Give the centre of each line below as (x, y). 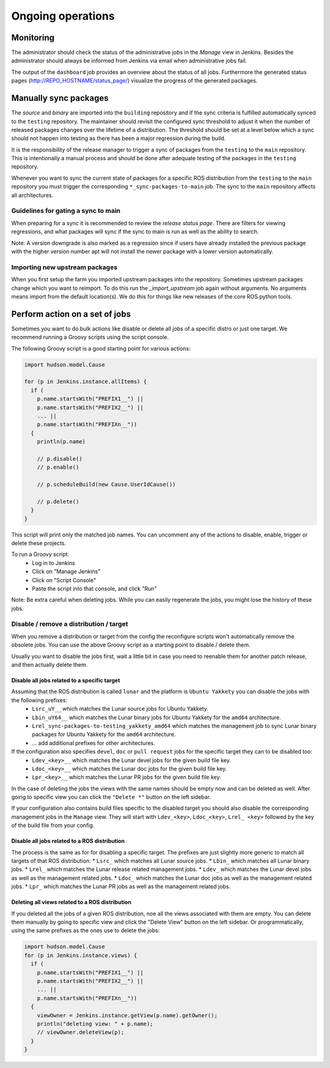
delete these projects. (39, 543)
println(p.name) (61, 442)
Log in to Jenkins (54, 563)
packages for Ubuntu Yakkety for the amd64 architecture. (104, 735)
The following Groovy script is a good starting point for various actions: (101, 348)
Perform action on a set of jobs (71, 314)
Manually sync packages (60, 98)
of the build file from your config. (53, 825)
